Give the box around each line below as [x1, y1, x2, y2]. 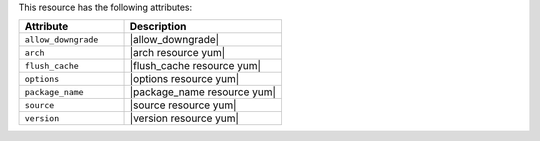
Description [129, 20, 187, 34]
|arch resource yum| [129, 46, 225, 60]
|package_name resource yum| [129, 85, 277, 99]
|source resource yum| [129, 98, 237, 112]
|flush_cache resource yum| [129, 59, 262, 73]
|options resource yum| [129, 72, 240, 86]
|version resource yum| [129, 111, 240, 125]
